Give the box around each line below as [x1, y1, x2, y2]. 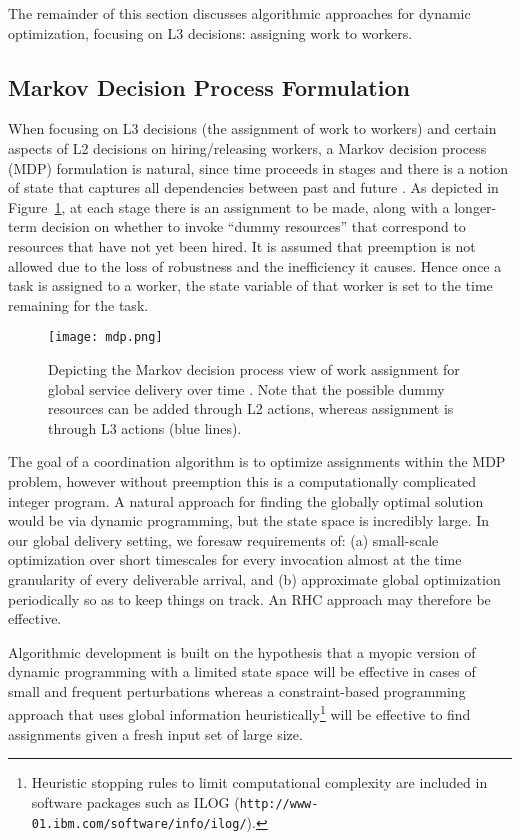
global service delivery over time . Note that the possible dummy [48, 378, 445, 399]
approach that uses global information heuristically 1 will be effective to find [8, 701, 471, 725]
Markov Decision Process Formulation [8, 71, 410, 102]
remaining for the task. [8, 294, 149, 315]
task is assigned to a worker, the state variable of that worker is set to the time [8, 275, 493, 296]
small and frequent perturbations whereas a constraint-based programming [8, 680, 466, 701]
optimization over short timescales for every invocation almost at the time [8, 549, 462, 570]
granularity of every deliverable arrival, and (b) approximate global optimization [8, 568, 501, 589]
